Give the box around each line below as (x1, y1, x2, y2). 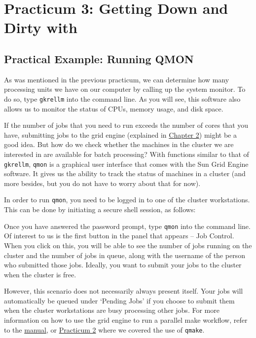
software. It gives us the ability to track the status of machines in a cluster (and (4, 168, 246, 179)
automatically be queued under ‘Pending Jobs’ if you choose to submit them (4, 295, 235, 305)
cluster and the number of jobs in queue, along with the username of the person (4, 250, 245, 260)
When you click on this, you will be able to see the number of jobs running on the (4, 240, 252, 250)
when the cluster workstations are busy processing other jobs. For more (4, 305, 219, 315)
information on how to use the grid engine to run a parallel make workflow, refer (4, 315, 248, 325)
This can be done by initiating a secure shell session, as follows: (4, 204, 196, 215)
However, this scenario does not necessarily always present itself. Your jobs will (4, 286, 243, 296)
